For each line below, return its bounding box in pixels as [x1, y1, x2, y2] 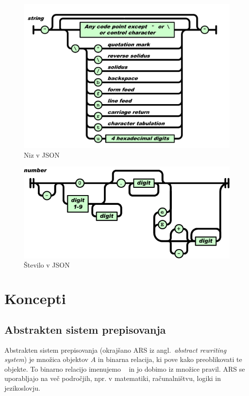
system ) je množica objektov [4, 354, 89, 364]
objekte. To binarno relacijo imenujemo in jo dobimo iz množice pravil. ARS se [4, 363, 245, 374]
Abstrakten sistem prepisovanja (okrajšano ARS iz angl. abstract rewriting [4, 344, 227, 355]
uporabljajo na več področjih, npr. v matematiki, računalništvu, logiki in [4, 373, 221, 383]
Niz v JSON [24, 149, 60, 160]
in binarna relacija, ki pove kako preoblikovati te [98, 354, 242, 364]
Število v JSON [24, 260, 70, 270]
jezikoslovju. [4, 382, 40, 393]
